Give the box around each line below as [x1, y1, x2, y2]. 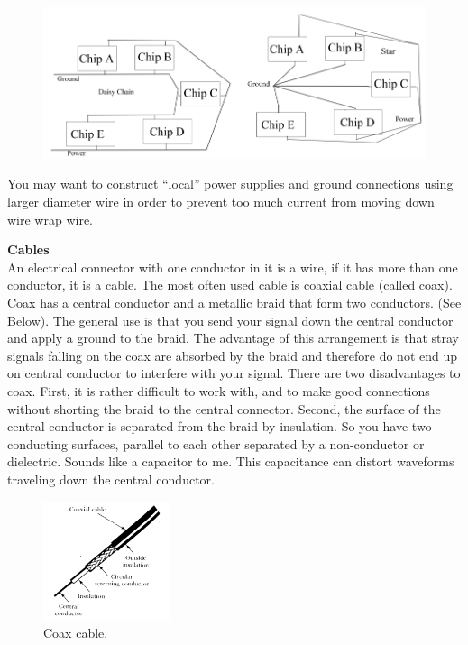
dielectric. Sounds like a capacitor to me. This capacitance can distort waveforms [7, 452, 454, 471]
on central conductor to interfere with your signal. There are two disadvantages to [7, 364, 461, 382]
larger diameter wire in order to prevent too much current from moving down [7, 192, 435, 211]
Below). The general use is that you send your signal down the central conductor [7, 310, 454, 329]
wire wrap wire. [7, 209, 94, 228]
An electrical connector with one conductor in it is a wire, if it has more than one [7, 257, 458, 276]
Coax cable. [43, 622, 108, 641]
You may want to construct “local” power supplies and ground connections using [7, 174, 454, 193]
